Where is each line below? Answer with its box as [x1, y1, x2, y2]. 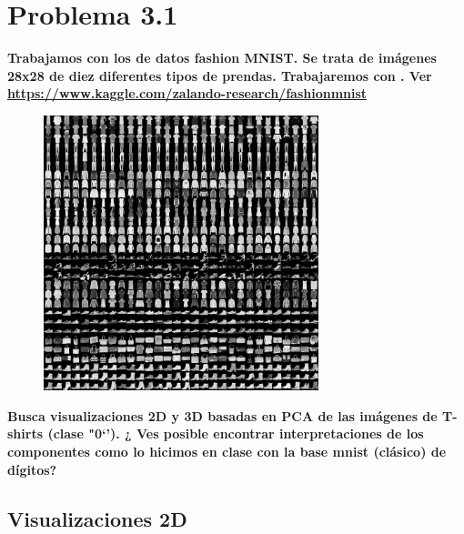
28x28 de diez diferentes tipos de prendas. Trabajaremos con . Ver [7, 65, 432, 85]
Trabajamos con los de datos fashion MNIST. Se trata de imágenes [7, 48, 437, 67]
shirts [7, 424, 44, 443]
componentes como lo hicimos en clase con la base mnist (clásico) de [7, 442, 447, 461]
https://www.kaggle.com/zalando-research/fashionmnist [7, 84, 368, 103]
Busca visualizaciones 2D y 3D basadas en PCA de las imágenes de [7, 406, 438, 425]
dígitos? [7, 459, 57, 479]
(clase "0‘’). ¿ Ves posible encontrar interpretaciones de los [47, 424, 424, 443]
